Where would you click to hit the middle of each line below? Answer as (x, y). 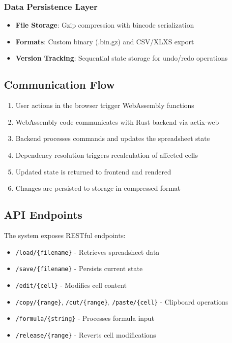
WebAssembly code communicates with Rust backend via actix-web (117, 121)
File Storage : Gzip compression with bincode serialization (105, 25)
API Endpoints (43, 215)
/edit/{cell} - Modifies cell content (71, 285)
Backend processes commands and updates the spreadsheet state (113, 138)
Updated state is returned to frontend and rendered (93, 171)
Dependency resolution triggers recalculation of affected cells (107, 154)
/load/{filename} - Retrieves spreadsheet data (87, 252)
